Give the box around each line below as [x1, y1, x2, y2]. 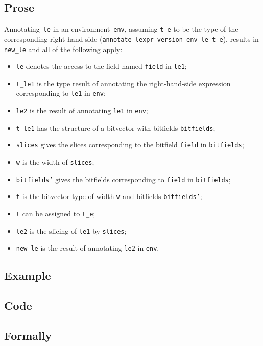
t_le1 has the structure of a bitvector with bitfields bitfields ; [16, 122, 216, 133]
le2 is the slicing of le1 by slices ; [16, 225, 127, 236]
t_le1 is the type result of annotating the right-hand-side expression [16, 78, 231, 88]
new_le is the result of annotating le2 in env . [16, 242, 159, 253]
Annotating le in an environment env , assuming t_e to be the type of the [4, 23, 238, 34]
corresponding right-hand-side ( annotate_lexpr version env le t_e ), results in [4, 33, 259, 44]
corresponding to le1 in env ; [16, 88, 106, 98]
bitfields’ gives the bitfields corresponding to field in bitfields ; [16, 174, 231, 184]
